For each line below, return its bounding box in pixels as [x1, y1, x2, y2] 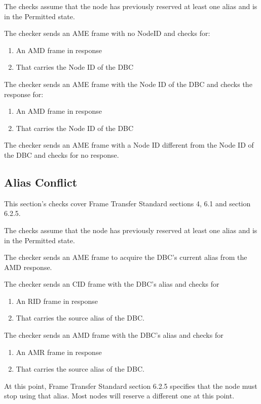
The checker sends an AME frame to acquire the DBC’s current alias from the [4, 252, 247, 262]
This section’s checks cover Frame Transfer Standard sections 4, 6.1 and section [4, 198, 251, 208]
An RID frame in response [16, 295, 98, 306]
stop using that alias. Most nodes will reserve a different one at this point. [4, 390, 235, 401]
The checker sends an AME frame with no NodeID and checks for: [4, 28, 210, 38]
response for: [4, 88, 44, 99]
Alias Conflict [4, 174, 78, 190]
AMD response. [4, 261, 52, 272]
